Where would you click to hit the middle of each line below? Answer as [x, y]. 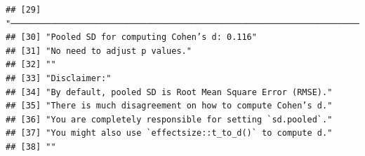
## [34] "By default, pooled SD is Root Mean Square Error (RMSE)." [169, 92]
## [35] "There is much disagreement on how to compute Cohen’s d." [169, 106]
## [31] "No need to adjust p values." [99, 51]
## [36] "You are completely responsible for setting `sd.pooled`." [169, 119]
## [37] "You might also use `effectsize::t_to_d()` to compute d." [169, 133]
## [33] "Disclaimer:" [59, 78]
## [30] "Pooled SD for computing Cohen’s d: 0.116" [131, 37]
